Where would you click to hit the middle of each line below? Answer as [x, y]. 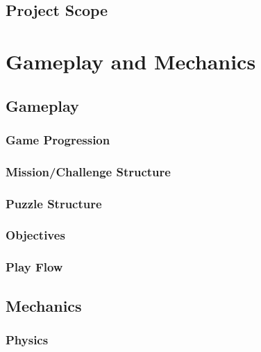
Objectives [35, 235]
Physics [27, 339]
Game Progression [58, 139]
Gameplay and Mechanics [131, 61]
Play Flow [34, 267]
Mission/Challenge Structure [88, 171]
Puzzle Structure [54, 203]
